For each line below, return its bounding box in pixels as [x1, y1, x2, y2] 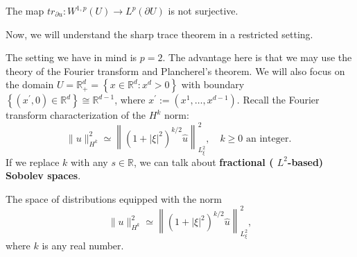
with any [71, 154, 108, 169]
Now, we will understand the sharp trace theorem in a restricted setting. [6, 26, 313, 41]
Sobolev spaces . [6, 168, 81, 183]
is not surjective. [168, 3, 238, 17]
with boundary [181, 77, 245, 92]
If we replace [6, 154, 60, 169]
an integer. [246, 133, 292, 144]
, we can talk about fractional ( [134, 154, 274, 169]
